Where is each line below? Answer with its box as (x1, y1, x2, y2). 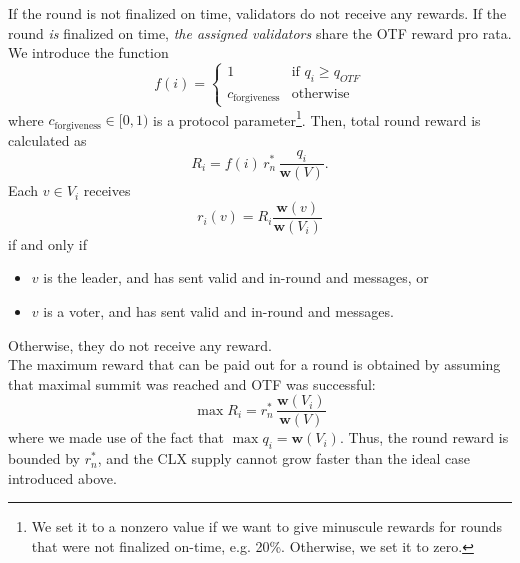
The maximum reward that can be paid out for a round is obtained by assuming (8, 354, 501, 375)
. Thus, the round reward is (339, 427, 509, 448)
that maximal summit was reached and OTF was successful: (8, 373, 376, 394)
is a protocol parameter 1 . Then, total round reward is (153, 106, 481, 130)
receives (83, 180, 131, 201)
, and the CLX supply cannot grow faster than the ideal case (97, 448, 470, 469)
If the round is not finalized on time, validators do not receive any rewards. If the (8, 3, 507, 23)
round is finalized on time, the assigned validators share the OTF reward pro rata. (8, 22, 512, 43)
